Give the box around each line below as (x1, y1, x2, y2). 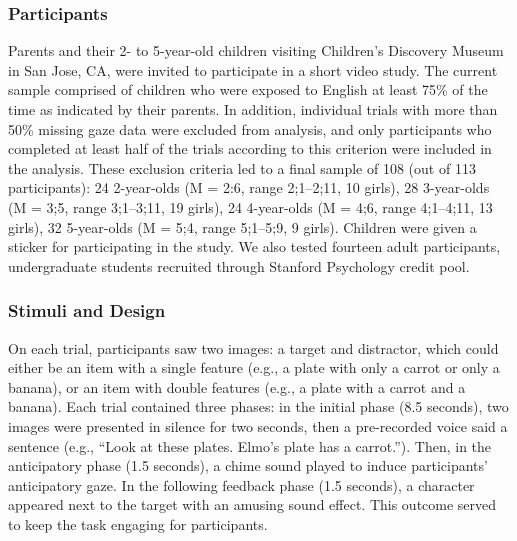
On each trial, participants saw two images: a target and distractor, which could (8, 337, 499, 358)
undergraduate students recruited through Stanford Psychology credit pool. (8, 255, 470, 276)
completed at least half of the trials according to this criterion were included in (8, 138, 492, 159)
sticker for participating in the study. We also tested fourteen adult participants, (8, 236, 501, 257)
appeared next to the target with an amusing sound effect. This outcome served (8, 494, 497, 515)
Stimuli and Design (8, 298, 166, 323)
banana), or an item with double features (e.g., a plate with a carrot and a (8, 376, 466, 397)
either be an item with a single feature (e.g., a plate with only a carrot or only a (8, 357, 500, 378)
